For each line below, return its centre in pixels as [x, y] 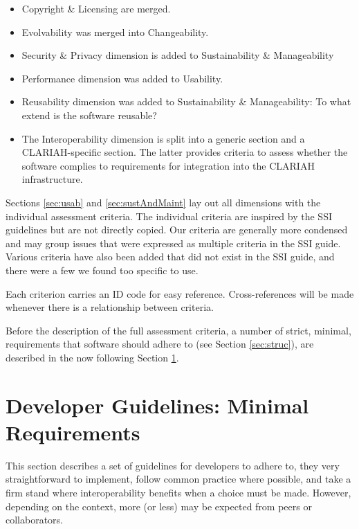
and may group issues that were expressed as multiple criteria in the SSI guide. [173, 243]
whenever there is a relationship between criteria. [110, 307]
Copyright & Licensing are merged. [96, 8]
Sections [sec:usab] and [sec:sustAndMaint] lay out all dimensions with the [163, 202]
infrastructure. [52, 179]
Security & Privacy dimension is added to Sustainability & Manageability [178, 55]
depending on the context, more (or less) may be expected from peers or [159, 506]
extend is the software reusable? [89, 115]
